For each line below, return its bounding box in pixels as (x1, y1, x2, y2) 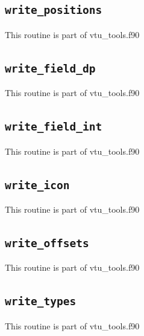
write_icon (5, 178, 70, 192)
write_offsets (5, 236, 89, 250)
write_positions (5, 4, 102, 17)
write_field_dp (5, 62, 96, 75)
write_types (5, 295, 77, 308)
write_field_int (5, 120, 102, 134)
